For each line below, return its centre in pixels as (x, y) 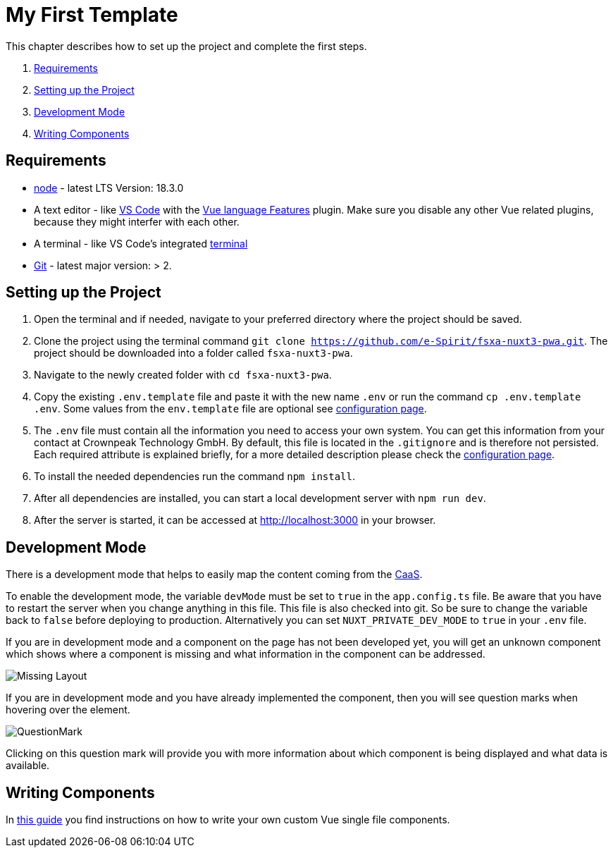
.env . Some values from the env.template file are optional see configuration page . (230, 409)
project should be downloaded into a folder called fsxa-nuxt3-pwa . (193, 353)
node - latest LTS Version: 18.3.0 (109, 188)
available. (28, 766)
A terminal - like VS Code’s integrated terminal (141, 243)
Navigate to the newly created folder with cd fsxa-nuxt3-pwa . (183, 375)
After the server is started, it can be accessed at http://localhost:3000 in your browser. (235, 520)
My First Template (92, 15)
